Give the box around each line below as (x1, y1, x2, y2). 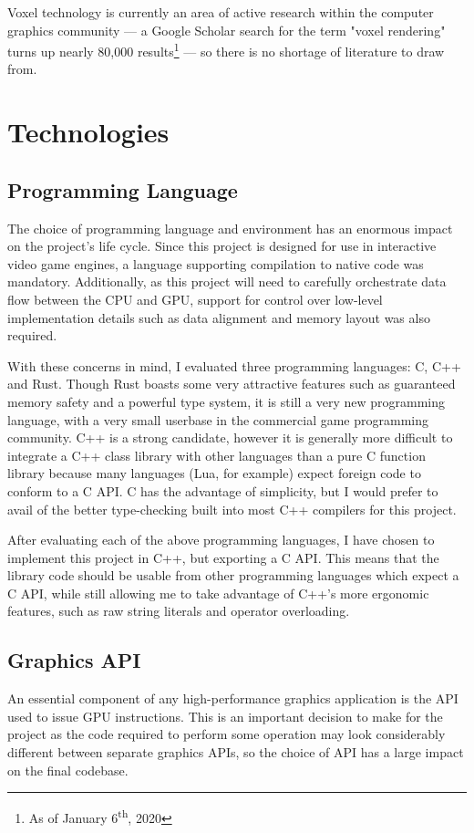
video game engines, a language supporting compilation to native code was (7, 254, 424, 273)
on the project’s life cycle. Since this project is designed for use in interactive (7, 236, 437, 255)
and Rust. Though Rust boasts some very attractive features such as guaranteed (7, 374, 456, 393)
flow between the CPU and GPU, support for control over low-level (7, 289, 383, 308)
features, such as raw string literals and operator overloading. (7, 601, 350, 620)
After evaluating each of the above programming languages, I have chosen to (7, 530, 435, 549)
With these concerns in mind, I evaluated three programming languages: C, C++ (7, 356, 461, 375)
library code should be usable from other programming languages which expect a (7, 566, 459, 585)
